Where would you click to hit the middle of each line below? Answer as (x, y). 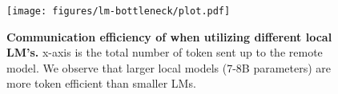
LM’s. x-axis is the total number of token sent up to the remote (165, 52)
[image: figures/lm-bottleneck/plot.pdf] (119, 11)
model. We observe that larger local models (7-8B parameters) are (169, 67)
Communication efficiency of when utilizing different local (169, 36)
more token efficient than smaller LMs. (101, 83)
